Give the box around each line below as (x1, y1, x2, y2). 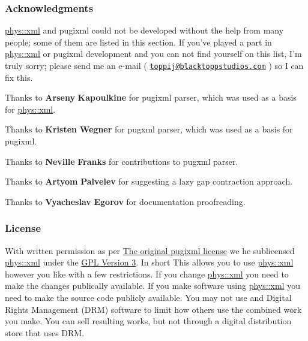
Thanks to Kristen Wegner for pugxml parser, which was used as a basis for (5, 123, 293, 135)
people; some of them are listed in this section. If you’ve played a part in (5, 35, 272, 48)
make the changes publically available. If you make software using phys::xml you (5, 279, 300, 292)
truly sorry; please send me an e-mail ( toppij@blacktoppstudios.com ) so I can (5, 59, 304, 71)
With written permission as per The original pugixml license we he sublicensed (5, 244, 295, 256)
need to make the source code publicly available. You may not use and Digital (5, 291, 292, 303)
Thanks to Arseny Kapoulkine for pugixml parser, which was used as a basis (5, 91, 297, 104)
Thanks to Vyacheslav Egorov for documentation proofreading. (5, 195, 246, 207)
